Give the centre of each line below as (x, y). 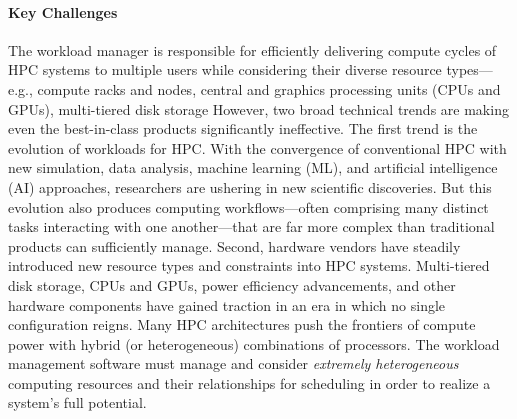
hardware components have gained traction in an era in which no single (227, 304)
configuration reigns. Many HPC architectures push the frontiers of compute (242, 324)
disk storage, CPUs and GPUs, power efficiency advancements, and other (232, 284)
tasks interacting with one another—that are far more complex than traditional (251, 226)
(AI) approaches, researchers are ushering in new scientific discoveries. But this (250, 186)
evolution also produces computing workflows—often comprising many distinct (248, 206)
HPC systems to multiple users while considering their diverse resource (225, 69)
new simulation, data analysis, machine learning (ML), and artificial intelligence (253, 167)
